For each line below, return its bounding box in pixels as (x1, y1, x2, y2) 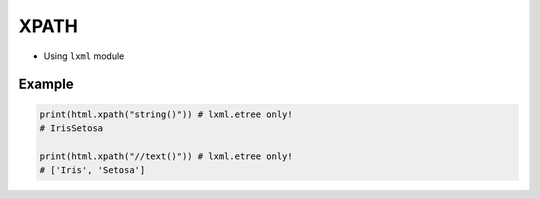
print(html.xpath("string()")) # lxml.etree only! (39, 108, 294, 120)
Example (18, 76, 74, 93)
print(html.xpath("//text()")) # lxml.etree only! (39, 150, 294, 162)
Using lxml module (43, 50, 125, 62)
